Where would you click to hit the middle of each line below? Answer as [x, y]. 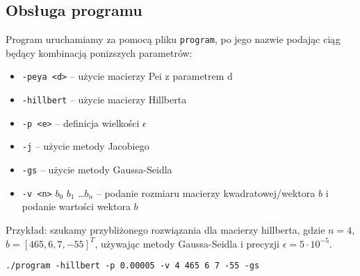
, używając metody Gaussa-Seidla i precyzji [187, 243]
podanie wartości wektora [76, 206]
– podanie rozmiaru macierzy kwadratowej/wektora [206, 192]
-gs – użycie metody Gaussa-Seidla [97, 170]
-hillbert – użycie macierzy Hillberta [104, 100]
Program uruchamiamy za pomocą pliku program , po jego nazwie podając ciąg [173, 39]
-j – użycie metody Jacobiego [85, 146]
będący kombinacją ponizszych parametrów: [99, 52]
